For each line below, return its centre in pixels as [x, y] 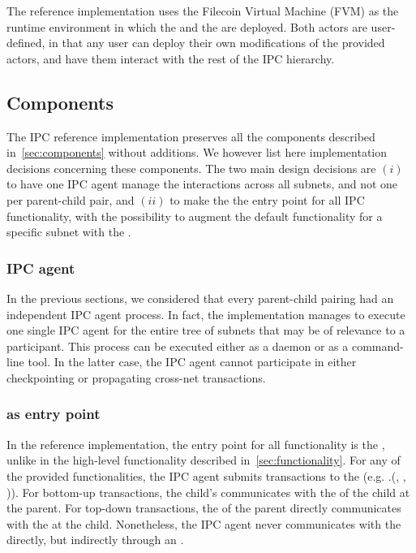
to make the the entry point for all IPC [267, 199]
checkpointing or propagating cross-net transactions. [136, 377]
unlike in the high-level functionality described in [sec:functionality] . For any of [204, 460]
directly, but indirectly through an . [95, 540]
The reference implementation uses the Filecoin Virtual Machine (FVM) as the [203, 11]
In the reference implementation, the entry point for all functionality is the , [196, 444]
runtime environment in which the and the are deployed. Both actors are [187, 26]
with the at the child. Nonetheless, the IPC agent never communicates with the [204, 523]
